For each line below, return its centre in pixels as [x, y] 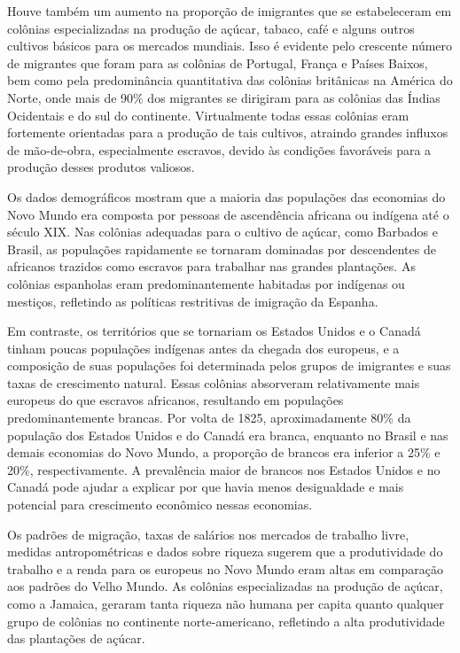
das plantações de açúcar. [76, 638]
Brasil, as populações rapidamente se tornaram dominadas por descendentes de [222, 249]
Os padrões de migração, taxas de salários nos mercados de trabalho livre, [208, 534]
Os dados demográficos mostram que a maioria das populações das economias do [226, 196]
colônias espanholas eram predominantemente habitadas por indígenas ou [206, 283]
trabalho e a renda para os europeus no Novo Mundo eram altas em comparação [225, 568]
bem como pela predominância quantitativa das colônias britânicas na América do [230, 80]
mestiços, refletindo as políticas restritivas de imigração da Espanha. [193, 301]
